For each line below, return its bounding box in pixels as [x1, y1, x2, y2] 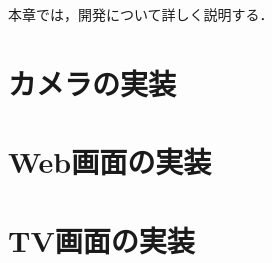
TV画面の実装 [8, 219, 195, 260]
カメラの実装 [8, 62, 177, 103]
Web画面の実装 [8, 141, 212, 182]
